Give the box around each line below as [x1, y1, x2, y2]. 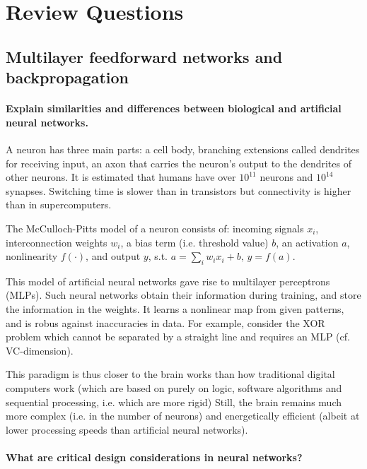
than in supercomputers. [6, 197, 112, 212]
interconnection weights [6, 234, 107, 249]
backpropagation [6, 66, 129, 88]
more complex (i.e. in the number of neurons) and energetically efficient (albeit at [6, 408, 360, 423]
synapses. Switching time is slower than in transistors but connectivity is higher [6, 183, 351, 198]
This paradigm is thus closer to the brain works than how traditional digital [6, 367, 335, 381]
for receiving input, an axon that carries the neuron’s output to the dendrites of [6, 155, 351, 170]
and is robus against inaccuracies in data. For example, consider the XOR [6, 315, 325, 330]
